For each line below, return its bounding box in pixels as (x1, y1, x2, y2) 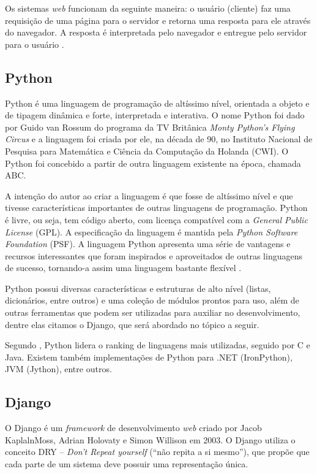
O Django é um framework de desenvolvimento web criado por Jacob (5, 421, 262, 434)
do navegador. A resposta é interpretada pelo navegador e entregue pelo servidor (5, 26, 307, 39)
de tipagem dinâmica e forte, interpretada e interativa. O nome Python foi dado (5, 109, 305, 121)
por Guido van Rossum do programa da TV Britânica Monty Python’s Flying (5, 120, 295, 133)
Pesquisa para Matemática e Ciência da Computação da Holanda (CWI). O (5, 144, 289, 157)
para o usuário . (5, 37, 64, 50)
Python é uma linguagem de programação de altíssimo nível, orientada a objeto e (5, 96, 310, 109)
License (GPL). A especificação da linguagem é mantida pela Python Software (5, 225, 298, 238)
